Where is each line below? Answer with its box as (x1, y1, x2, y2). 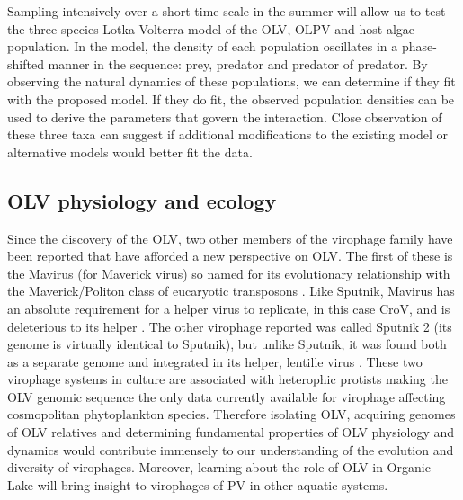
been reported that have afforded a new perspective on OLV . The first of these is (7, 246, 453, 265)
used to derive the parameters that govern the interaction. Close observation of (7, 107, 442, 126)
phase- (401, 37, 437, 56)
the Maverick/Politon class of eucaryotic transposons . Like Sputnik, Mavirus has (7, 281, 455, 300)
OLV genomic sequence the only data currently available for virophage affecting (7, 387, 446, 406)
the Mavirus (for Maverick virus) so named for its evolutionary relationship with (7, 263, 450, 282)
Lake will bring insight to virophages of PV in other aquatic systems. (7, 475, 388, 494)
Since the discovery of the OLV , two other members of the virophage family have (7, 228, 453, 247)
